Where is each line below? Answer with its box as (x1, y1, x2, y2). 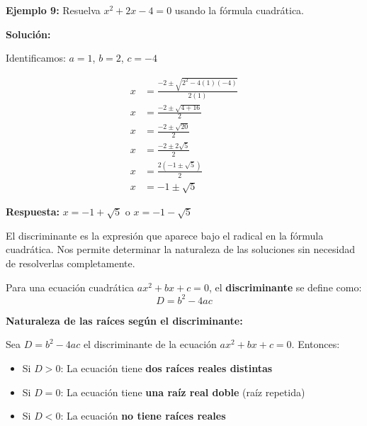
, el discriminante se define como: (208, 279, 362, 294)
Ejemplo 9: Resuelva (6, 3, 101, 17)
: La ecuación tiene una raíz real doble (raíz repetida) (60, 384, 305, 399)
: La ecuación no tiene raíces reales (60, 408, 226, 423)
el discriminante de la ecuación (83, 337, 217, 352)
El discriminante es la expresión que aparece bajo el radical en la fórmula (6, 228, 324, 242)
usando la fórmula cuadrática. (174, 3, 304, 17)
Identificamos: (6, 50, 66, 65)
